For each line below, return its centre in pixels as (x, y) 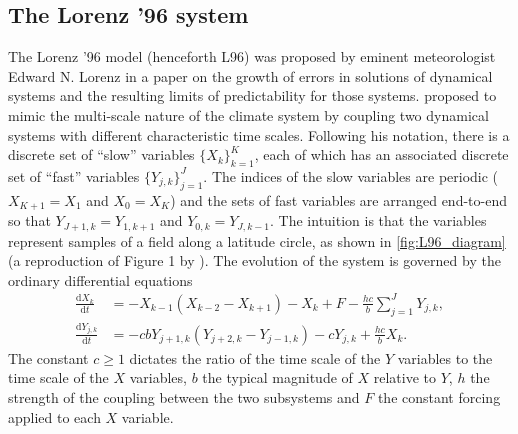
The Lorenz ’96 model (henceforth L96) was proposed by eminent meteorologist (252, 56)
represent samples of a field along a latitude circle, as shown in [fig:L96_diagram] (257, 240)
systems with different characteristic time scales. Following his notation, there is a (259, 134)
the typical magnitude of (277, 377)
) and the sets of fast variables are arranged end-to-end (338, 199)
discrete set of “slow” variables (101, 154)
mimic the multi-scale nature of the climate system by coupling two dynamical (248, 114)
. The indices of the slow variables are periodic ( (351, 175)
